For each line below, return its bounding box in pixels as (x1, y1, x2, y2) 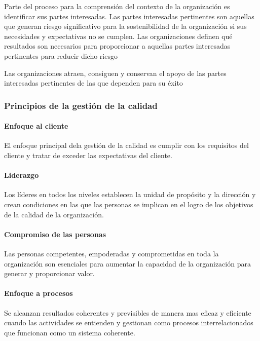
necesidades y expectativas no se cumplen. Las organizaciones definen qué (4, 30, 233, 41)
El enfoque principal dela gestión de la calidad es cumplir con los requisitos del (4, 140, 249, 150)
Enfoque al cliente (4, 121, 68, 131)
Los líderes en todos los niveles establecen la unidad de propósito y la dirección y (4, 189, 256, 200)
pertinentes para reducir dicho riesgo (4, 50, 118, 61)
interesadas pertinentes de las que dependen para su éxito (4, 78, 183, 88)
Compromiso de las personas (4, 229, 106, 239)
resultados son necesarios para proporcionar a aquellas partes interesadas (4, 41, 231, 51)
